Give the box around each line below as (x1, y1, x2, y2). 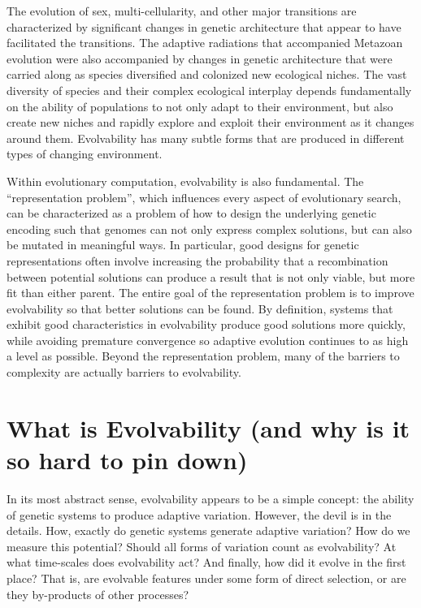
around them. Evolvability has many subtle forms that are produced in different (7, 129, 405, 146)
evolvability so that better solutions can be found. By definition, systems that (7, 300, 393, 317)
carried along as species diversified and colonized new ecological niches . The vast (7, 66, 407, 83)
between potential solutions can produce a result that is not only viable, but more (7, 268, 415, 285)
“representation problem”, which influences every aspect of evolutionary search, (7, 188, 401, 205)
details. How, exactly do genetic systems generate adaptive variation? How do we (7, 522, 410, 539)
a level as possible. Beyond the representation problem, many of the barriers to (7, 347, 400, 364)
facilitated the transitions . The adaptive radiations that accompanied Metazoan (7, 34, 403, 51)
